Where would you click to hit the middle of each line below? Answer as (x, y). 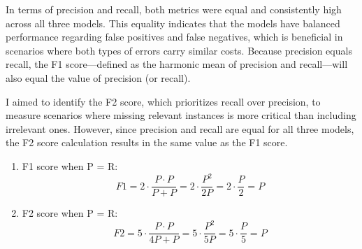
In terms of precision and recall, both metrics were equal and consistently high (174, 9)
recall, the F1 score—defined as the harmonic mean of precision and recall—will (177, 64)
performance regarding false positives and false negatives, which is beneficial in (174, 37)
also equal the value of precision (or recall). (98, 77)
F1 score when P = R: (70, 165)
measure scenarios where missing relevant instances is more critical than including (181, 115)
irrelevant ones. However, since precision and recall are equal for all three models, (180, 128)
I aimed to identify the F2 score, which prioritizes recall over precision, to (163, 101)
